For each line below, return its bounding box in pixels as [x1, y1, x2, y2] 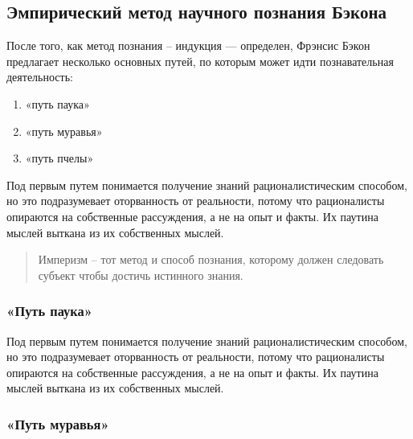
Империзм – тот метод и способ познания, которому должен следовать [38, 251, 384, 268]
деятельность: [6, 68, 73, 85]
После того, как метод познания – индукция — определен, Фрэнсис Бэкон [6, 37, 370, 54]
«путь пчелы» [25, 150, 94, 166]
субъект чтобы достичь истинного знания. [38, 266, 243, 283]
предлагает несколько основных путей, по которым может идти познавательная [6, 52, 394, 69]
